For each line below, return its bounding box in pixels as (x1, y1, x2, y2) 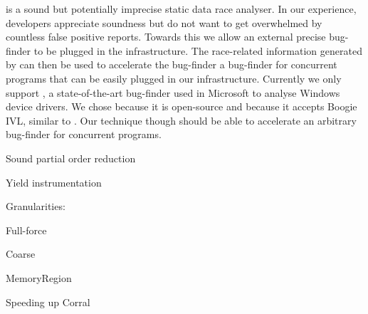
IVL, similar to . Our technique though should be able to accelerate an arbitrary (6, 112, 357, 127)
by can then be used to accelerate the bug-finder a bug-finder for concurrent (6, 57, 337, 72)
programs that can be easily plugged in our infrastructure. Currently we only (6, 70, 342, 85)
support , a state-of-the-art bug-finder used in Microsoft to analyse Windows (6, 85, 340, 100)
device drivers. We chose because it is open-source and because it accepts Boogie (6, 99, 357, 114)
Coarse (6, 246, 36, 261)
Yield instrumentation (6, 174, 102, 189)
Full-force (6, 222, 47, 237)
